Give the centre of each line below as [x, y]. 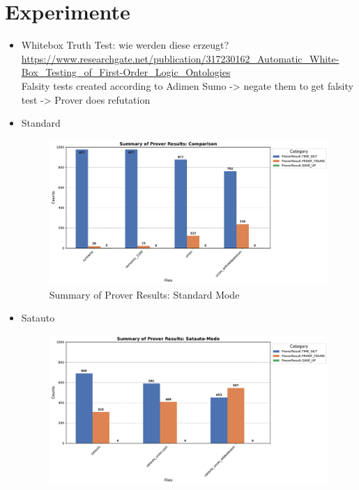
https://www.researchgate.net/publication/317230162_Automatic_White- [180, 58]
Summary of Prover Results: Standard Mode [144, 294]
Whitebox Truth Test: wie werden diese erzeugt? [125, 45]
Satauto [38, 318]
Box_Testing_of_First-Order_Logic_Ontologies [126, 72]
